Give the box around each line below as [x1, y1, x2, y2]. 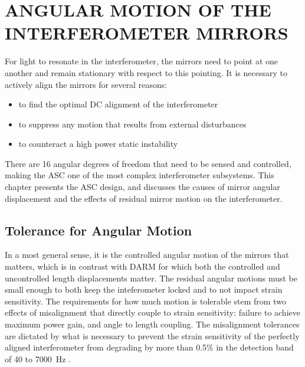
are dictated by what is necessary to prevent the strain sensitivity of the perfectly [5, 329, 300, 342]
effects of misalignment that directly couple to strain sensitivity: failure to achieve [5, 306, 300, 319]
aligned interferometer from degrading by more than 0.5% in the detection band [5, 341, 294, 353]
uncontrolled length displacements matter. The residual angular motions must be [5, 271, 297, 284]
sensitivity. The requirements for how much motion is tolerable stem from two [5, 294, 286, 307]
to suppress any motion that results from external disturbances [18, 117, 247, 130]
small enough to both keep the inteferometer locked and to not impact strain [5, 283, 283, 296]
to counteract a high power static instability [18, 137, 178, 150]
